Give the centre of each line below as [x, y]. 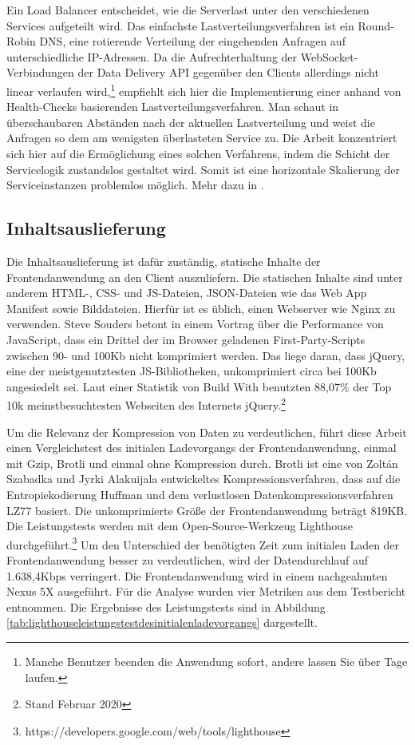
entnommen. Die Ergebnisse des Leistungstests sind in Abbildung [166, 606]
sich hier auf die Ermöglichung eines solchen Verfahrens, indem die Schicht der [198, 153]
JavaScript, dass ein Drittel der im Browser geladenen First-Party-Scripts [186, 339]
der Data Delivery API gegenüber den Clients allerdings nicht [228, 72]
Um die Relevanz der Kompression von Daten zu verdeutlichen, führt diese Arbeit [207, 432]
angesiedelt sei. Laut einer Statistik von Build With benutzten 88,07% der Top [199, 386]
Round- [376, 25]
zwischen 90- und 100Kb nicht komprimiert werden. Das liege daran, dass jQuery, [206, 355]
